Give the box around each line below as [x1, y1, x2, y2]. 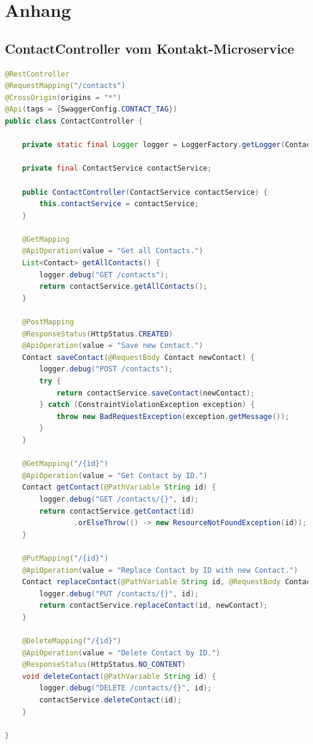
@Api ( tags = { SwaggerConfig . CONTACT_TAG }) [5, 105, 178, 114]
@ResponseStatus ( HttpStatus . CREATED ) [22, 329, 173, 338]
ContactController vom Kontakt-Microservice [5, 39, 294, 57]
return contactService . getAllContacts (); [39, 282, 208, 291]
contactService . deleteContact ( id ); [39, 696, 182, 705]
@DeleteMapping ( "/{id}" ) [22, 637, 122, 646]
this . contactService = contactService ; [39, 200, 199, 209]
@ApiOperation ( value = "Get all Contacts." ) [22, 247, 203, 256]
